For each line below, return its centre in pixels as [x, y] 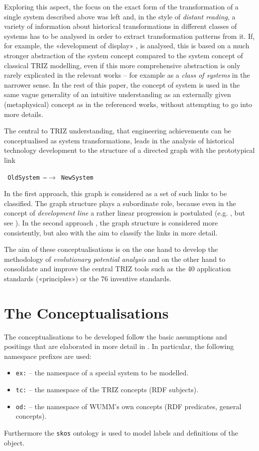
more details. [24, 114]
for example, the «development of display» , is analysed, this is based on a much [127, 46]
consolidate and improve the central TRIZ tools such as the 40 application [118, 269]
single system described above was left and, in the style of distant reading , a [120, 16]
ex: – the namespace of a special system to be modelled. [102, 373]
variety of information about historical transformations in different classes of [121, 26]
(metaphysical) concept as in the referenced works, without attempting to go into [128, 104]
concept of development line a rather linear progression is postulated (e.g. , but [125, 213]
